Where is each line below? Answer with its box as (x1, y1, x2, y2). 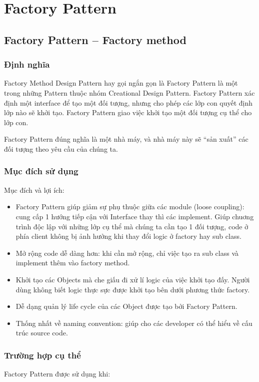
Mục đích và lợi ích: (4, 184, 64, 195)
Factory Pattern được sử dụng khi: (4, 368, 110, 379)
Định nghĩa (4, 58, 50, 71)
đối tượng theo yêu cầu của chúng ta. (4, 143, 118, 154)
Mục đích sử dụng (4, 165, 78, 177)
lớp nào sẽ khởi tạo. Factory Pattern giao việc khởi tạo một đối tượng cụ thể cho (4, 107, 252, 118)
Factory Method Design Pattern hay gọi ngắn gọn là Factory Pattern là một (4, 78, 238, 88)
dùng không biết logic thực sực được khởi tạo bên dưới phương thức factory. (15, 284, 250, 294)
